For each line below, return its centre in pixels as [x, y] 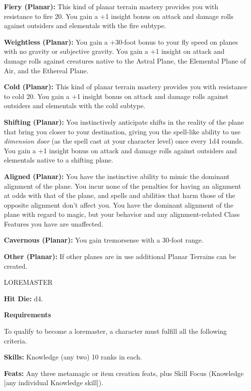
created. [16, 266]
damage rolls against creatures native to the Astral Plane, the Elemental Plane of [125, 60]
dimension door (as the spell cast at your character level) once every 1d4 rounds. [124, 141]
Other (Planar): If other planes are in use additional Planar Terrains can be [120, 256]
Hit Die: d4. [24, 298]
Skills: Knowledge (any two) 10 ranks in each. [73, 357]
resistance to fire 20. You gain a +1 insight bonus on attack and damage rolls [119, 16]
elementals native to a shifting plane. [59, 160]
